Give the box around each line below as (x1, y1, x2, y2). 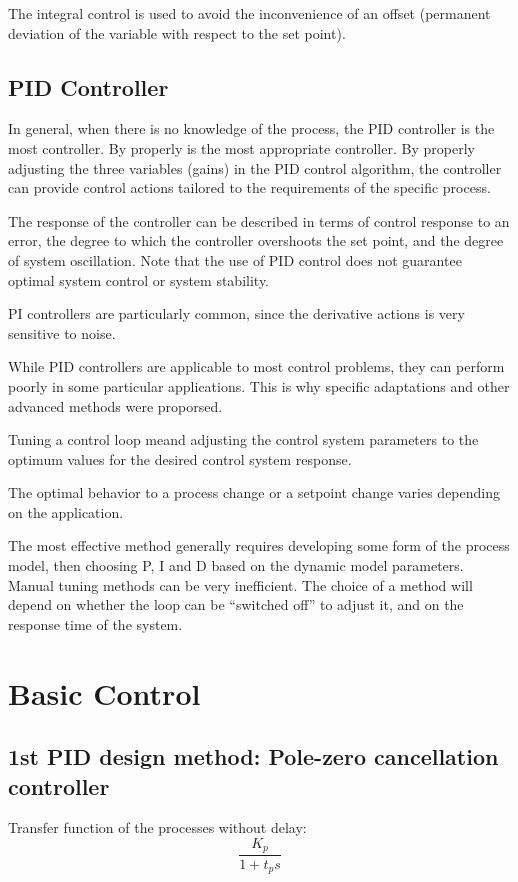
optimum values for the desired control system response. (8, 448, 352, 469)
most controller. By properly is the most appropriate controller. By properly (8, 137, 475, 158)
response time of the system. (8, 613, 183, 634)
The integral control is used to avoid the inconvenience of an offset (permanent (8, 3, 491, 23)
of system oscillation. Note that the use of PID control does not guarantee (8, 249, 462, 270)
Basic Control (8, 672, 201, 713)
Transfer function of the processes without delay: (8, 817, 307, 838)
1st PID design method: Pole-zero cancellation (8, 741, 499, 772)
